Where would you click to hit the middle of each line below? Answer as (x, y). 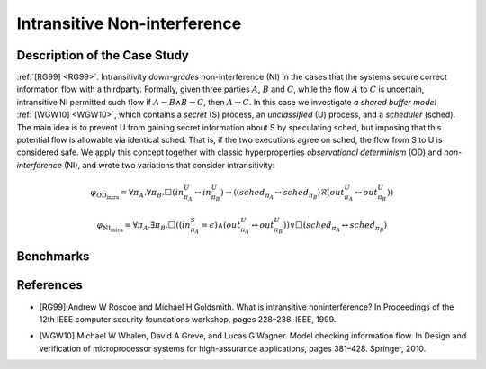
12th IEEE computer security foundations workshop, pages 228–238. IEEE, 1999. (188, 319)
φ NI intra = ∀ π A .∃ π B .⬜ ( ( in (144, 227)
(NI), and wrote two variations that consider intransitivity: (169, 165)
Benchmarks (53, 256)
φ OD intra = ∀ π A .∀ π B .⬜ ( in (137, 194)
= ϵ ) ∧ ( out (221, 225)
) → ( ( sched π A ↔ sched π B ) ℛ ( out (283, 194)
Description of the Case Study (103, 55)
